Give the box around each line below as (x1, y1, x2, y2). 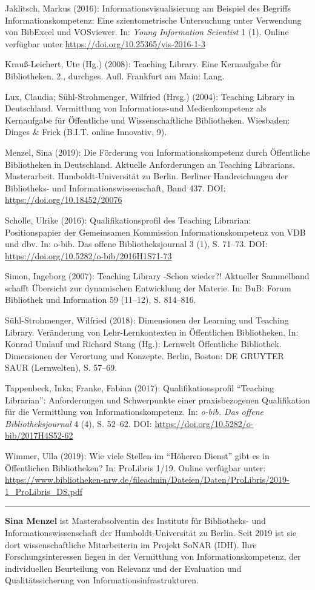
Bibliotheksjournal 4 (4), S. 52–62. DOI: (5, 417, 152, 429)
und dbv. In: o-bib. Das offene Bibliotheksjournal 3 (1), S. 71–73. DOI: (5, 237, 268, 250)
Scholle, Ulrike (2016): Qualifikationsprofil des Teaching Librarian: (5, 213, 251, 226)
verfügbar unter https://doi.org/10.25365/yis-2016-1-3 (5, 37, 205, 50)
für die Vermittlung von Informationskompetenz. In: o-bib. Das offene (5, 405, 264, 418)
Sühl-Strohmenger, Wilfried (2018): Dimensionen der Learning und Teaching (5, 314, 289, 326)
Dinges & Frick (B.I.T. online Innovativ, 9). (5, 125, 167, 138)
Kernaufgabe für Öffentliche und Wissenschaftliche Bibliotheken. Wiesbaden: (5, 113, 290, 126)
